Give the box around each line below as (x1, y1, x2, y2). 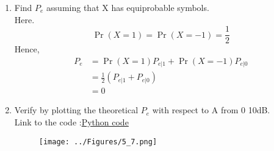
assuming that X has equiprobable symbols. (46, 1, 209, 13)
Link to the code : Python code (14, 115, 129, 128)
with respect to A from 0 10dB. (152, 104, 270, 116)
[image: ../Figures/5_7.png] (38, 137, 157, 146)
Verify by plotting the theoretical (14, 104, 139, 116)
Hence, (14, 43, 40, 55)
